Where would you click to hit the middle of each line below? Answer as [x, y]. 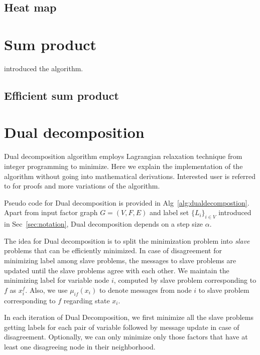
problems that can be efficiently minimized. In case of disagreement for [113, 250]
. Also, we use [46, 290]
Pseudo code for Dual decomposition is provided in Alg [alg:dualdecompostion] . [127, 202]
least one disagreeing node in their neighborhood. [80, 346]
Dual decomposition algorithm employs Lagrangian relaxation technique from [123, 156]
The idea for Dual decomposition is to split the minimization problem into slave [127, 240]
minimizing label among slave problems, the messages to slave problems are [120, 260]
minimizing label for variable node [57, 280]
